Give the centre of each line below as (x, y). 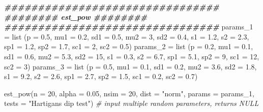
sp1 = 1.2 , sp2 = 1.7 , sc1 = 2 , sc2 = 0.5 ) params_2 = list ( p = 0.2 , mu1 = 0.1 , (129, 46)
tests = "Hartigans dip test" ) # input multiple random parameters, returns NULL (131, 103)
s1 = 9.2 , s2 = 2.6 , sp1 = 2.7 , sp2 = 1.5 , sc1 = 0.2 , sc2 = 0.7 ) (101, 76)
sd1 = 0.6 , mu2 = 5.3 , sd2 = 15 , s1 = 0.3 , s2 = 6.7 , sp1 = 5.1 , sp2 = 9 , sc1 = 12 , (132, 56)
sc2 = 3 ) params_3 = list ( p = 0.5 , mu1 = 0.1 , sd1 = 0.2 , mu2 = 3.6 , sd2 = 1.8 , (130, 66)
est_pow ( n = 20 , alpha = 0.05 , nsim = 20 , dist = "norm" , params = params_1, (129, 93)
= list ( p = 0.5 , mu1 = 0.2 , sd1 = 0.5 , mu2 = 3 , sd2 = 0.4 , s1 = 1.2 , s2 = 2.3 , (127, 36)
